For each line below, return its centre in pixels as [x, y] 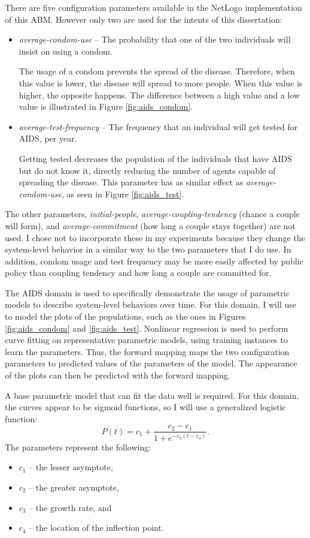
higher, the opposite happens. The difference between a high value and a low [159, 94]
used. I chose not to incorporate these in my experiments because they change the [155, 237]
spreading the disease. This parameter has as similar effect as [131, 182]
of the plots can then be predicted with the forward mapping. [118, 375]
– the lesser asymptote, [71, 467]
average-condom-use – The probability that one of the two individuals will [155, 39]
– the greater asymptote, [74, 487]
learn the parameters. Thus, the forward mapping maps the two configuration [147, 351]
